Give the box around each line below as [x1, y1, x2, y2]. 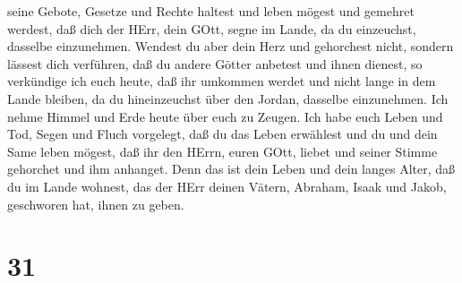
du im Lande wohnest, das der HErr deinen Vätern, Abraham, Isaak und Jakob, [7, 176, 447, 195]
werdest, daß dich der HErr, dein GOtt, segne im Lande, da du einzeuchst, [7, 19, 416, 38]
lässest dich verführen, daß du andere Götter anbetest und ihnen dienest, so [7, 54, 423, 73]
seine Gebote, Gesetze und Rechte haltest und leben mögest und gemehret [7, 2, 415, 20]
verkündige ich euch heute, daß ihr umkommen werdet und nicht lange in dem [7, 72, 436, 90]
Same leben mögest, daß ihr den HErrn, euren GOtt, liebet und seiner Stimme [7, 141, 438, 160]
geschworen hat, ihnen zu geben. [7, 194, 184, 213]
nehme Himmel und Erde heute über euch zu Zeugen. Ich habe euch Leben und [7, 107, 443, 125]
